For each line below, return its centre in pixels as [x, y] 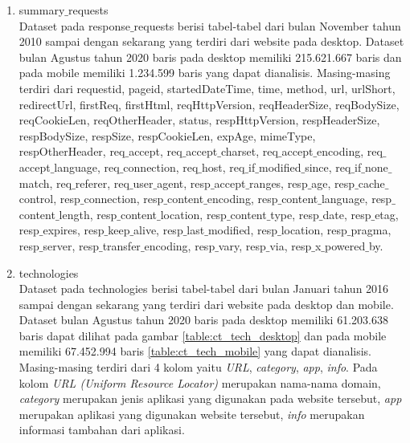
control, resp [49, 199]
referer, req [102, 183]
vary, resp [242, 245]
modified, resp [242, 230]
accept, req [156, 151]
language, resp [357, 199]
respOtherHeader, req [72, 151]
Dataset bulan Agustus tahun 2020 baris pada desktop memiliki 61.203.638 [203, 320]
